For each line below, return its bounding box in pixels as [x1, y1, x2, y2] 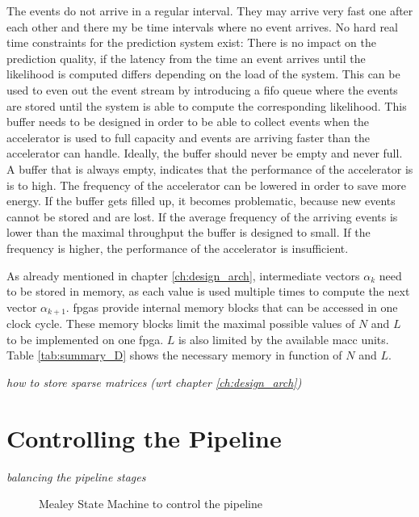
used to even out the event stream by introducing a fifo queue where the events [6, 81, 398, 98]
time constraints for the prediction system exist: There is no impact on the [6, 34, 376, 51]
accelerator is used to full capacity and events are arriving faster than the [6, 128, 371, 145]
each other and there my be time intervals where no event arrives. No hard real [6, 18, 398, 35]
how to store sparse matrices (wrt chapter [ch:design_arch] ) [6, 373, 302, 390]
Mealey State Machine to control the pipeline [39, 495, 262, 512]
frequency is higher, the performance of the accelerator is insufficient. [6, 239, 349, 256]
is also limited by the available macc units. [178, 330, 389, 347]
